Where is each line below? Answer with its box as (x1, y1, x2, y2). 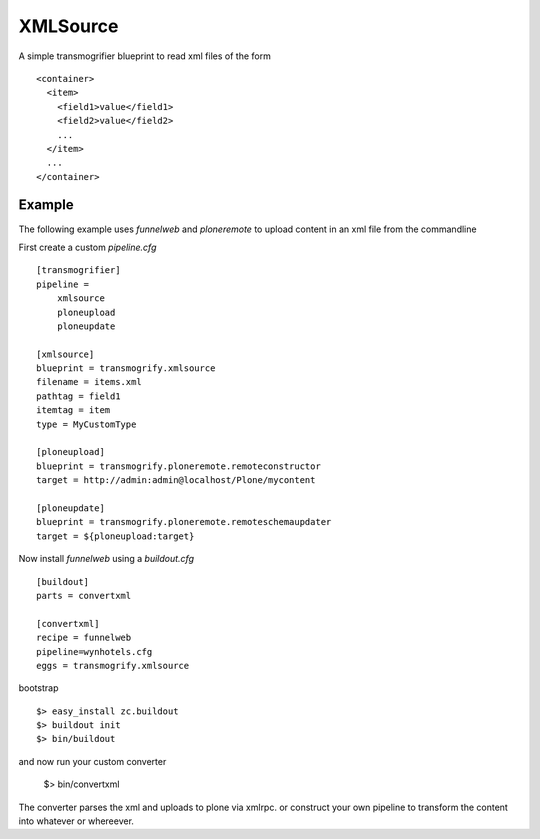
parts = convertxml (36, 590, 132, 601)
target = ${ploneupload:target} (36, 530, 195, 542)
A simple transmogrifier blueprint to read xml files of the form (18, 50, 272, 62)
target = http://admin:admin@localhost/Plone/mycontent (36, 475, 316, 486)
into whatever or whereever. (18, 815, 135, 827)
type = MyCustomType (36, 418, 137, 430)
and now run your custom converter (18, 755, 167, 767)
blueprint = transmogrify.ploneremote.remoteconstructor (36, 460, 322, 472)
